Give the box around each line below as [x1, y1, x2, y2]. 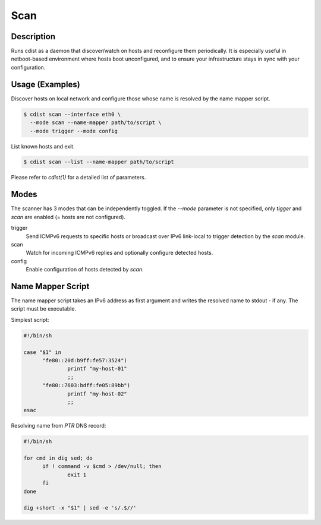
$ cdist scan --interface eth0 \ [23, 110, 121, 118]
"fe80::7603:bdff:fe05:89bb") [42, 382, 131, 389]
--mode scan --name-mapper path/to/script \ [30, 119, 162, 126]
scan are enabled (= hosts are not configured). [11, 213, 126, 220]
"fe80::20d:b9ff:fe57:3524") [42, 357, 127, 363]
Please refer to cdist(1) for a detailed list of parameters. [11, 174, 146, 181]
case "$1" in [23, 349, 62, 356]
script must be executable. [11, 305, 77, 312]
